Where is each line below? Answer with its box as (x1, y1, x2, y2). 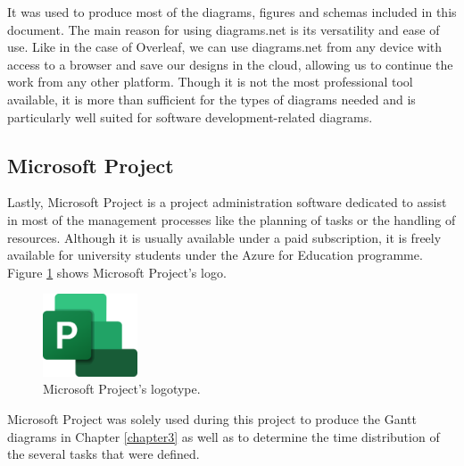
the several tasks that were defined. (7, 445, 200, 463)
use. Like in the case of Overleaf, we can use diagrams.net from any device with (7, 37, 443, 56)
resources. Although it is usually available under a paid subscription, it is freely (7, 228, 442, 246)
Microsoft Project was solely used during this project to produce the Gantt (7, 410, 418, 429)
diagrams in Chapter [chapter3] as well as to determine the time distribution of (7, 427, 440, 445)
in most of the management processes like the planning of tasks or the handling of (7, 210, 456, 229)
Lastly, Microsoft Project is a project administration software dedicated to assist (7, 193, 447, 212)
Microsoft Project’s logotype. (43, 379, 201, 398)
